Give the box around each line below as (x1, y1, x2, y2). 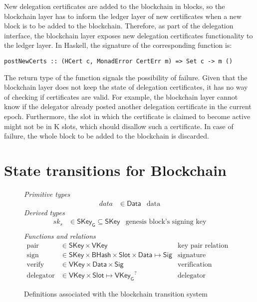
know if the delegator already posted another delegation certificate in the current (4, 101, 252, 112)
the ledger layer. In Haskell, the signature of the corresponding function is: (4, 40, 232, 50)
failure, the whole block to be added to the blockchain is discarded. (4, 131, 209, 141)
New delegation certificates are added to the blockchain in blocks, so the (4, 1, 225, 11)
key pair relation (178, 242, 229, 249)
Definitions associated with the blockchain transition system (24, 289, 208, 299)
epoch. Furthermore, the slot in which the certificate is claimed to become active (4, 111, 251, 121)
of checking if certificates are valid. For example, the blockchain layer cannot (4, 91, 238, 102)
